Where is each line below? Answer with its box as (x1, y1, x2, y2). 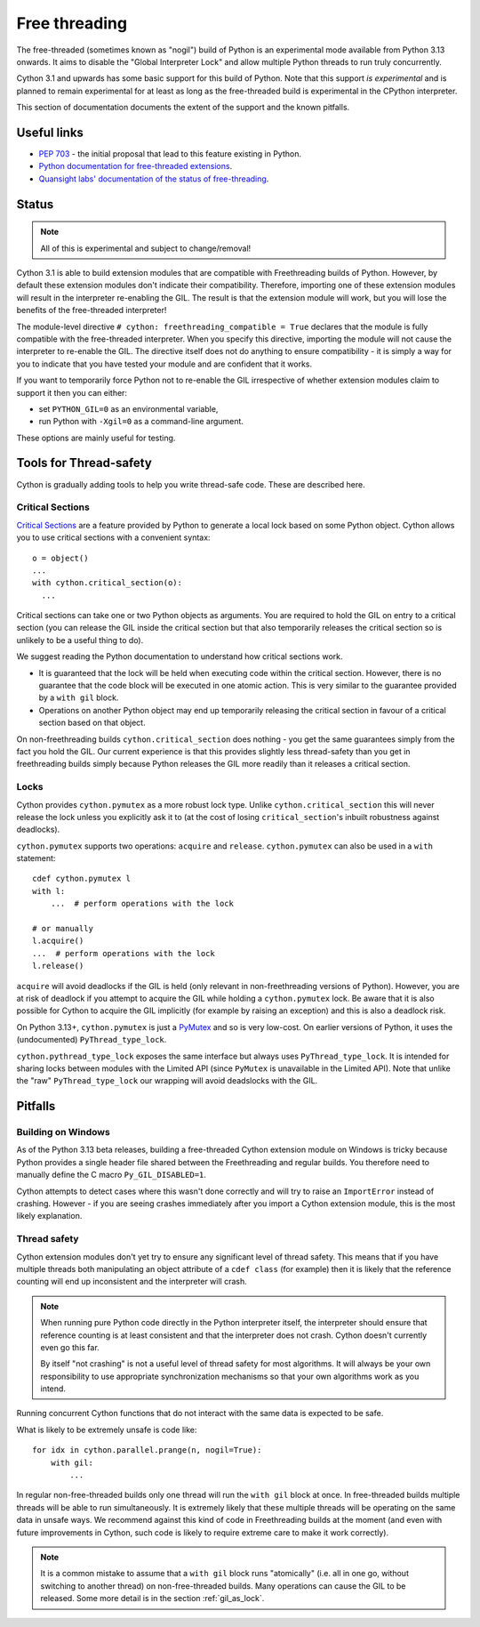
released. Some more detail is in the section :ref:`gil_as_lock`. (40, 1593, 265, 1604)
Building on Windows (16, 1126, 110, 1139)
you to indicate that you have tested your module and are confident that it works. (16, 358, 313, 369)
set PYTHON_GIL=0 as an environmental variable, (38, 403, 219, 414)
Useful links (16, 125, 84, 140)
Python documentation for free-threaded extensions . (38, 161, 233, 172)
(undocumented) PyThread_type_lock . (16, 1035, 167, 1045)
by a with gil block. (38, 692, 119, 703)
